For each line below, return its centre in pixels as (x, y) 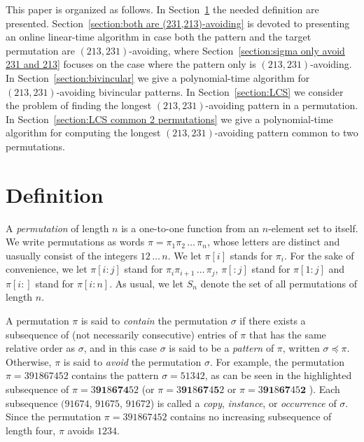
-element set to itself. (313, 228)
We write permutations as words (75, 242)
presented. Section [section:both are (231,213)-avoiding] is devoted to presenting (178, 23)
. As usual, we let (147, 283)
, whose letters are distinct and (273, 242)
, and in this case (120, 348)
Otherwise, (29, 361)
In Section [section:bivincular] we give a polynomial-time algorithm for (158, 77)
